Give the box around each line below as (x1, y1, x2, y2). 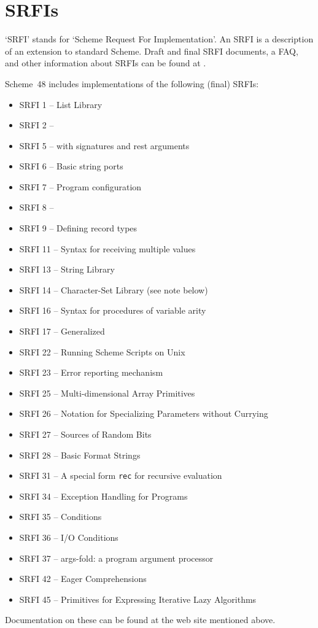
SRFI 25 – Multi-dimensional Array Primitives (19, 386, 195, 399)
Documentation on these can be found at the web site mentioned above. (5, 613, 276, 626)
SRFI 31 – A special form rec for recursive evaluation (19, 469, 222, 482)
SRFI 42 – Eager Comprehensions (19, 572, 147, 585)
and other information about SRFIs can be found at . (5, 56, 206, 69)
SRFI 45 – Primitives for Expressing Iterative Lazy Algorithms (19, 592, 257, 605)
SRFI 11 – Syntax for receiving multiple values (19, 242, 196, 255)
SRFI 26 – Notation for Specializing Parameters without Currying (19, 407, 268, 420)
